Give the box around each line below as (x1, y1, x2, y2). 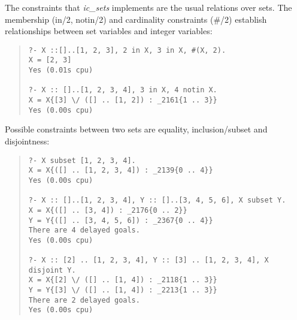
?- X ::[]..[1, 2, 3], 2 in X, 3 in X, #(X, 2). (28, 46, 226, 55)
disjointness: (5, 134, 50, 147)
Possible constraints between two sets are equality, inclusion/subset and (5, 123, 268, 135)
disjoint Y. (28, 265, 76, 274)
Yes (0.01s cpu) (28, 66, 93, 75)
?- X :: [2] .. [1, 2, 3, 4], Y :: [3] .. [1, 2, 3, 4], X (28, 256, 269, 265)
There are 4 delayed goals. (28, 226, 140, 235)
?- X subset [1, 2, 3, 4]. (28, 156, 136, 165)
